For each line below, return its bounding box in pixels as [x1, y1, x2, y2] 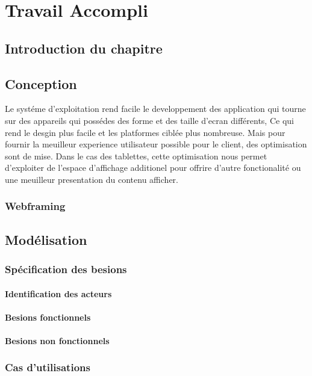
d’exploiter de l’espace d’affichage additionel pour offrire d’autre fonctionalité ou [5, 161, 301, 174]
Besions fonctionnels [5, 310, 91, 323]
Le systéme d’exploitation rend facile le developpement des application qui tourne [5, 102, 306, 115]
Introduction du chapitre [5, 39, 163, 57]
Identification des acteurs [5, 287, 112, 300]
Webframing [5, 199, 66, 214]
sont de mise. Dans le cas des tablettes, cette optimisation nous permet [5, 149, 267, 162]
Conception [5, 74, 77, 93]
